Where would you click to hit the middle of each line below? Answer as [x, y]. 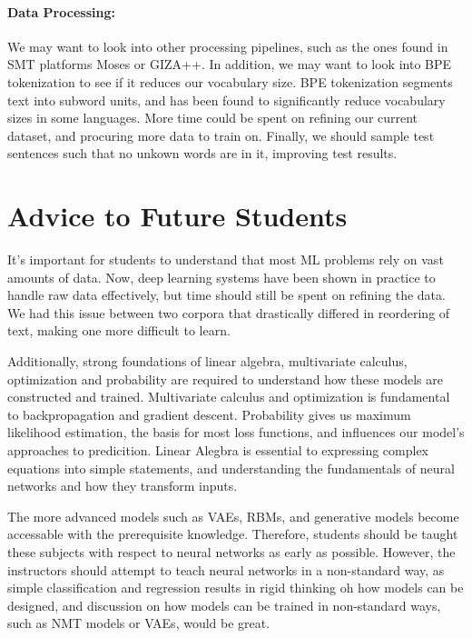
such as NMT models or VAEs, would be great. [139, 623]
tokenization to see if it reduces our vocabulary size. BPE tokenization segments [230, 81]
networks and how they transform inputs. [123, 486]
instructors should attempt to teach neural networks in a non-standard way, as [226, 569]
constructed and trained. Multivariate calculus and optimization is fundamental [229, 397]
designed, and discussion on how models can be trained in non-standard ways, [224, 605]
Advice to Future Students [177, 216]
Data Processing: [61, 11]
